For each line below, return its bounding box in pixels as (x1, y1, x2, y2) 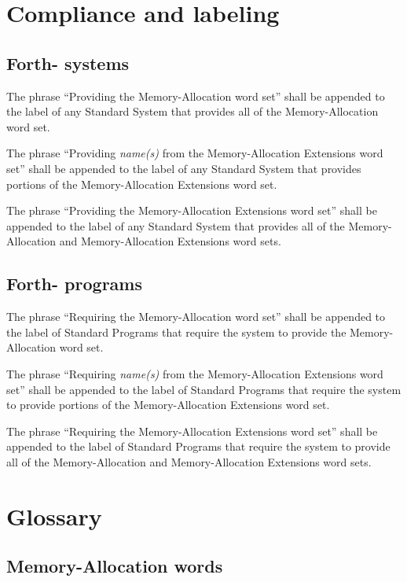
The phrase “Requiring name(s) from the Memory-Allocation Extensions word (6, 365, 383, 381)
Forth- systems (6, 50, 130, 75)
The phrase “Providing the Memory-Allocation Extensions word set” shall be (6, 202, 377, 219)
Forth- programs (6, 271, 142, 296)
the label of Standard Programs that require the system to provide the (6, 323, 346, 340)
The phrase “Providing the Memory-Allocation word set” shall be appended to (6, 87, 385, 104)
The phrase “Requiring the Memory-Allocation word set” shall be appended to (6, 308, 386, 325)
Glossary (6, 499, 102, 532)
